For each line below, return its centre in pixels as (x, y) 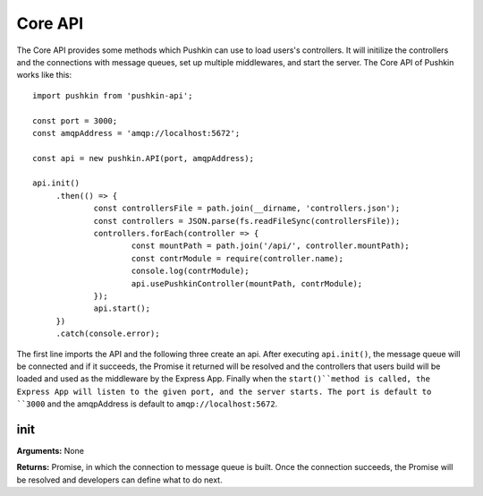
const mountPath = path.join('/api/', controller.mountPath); (271, 246)
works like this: (44, 75)
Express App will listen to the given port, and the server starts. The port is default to (224, 391)
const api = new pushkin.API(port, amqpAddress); (144, 158)
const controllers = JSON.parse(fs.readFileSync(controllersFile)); (247, 221)
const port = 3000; (75, 120)
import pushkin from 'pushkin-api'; (113, 95)
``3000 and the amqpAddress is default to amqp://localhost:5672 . (147, 404)
